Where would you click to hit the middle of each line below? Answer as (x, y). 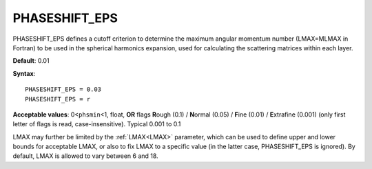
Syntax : (24, 73)
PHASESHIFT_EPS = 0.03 (63, 89)
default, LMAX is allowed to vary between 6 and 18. (85, 156)
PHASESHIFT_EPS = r (58, 99)
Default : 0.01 (31, 61)
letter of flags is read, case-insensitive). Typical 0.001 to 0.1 (97, 124)
